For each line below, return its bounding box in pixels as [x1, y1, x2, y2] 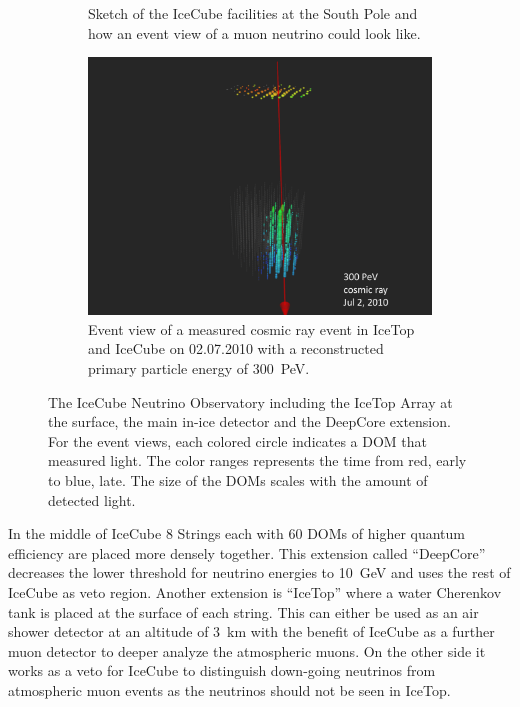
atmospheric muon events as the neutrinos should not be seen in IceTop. [8, 679, 451, 700]
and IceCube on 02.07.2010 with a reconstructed [88, 338, 384, 359]
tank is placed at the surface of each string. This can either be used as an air [8, 601, 479, 622]
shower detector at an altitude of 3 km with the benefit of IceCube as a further [8, 621, 495, 642]
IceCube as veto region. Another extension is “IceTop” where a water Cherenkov [8, 581, 502, 602]
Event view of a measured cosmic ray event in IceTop [88, 318, 415, 339]
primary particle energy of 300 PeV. [88, 357, 310, 378]
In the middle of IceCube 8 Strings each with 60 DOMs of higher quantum [8, 523, 465, 544]
